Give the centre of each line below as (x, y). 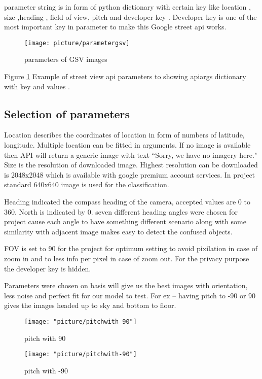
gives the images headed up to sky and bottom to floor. (90, 305)
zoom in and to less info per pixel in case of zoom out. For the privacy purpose (127, 258)
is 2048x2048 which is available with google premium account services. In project (130, 174)
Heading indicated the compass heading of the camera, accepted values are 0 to (127, 201)
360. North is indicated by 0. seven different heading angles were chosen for (121, 211)
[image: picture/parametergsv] (77, 43)
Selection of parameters (67, 113)
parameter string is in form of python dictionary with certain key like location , (127, 7)
